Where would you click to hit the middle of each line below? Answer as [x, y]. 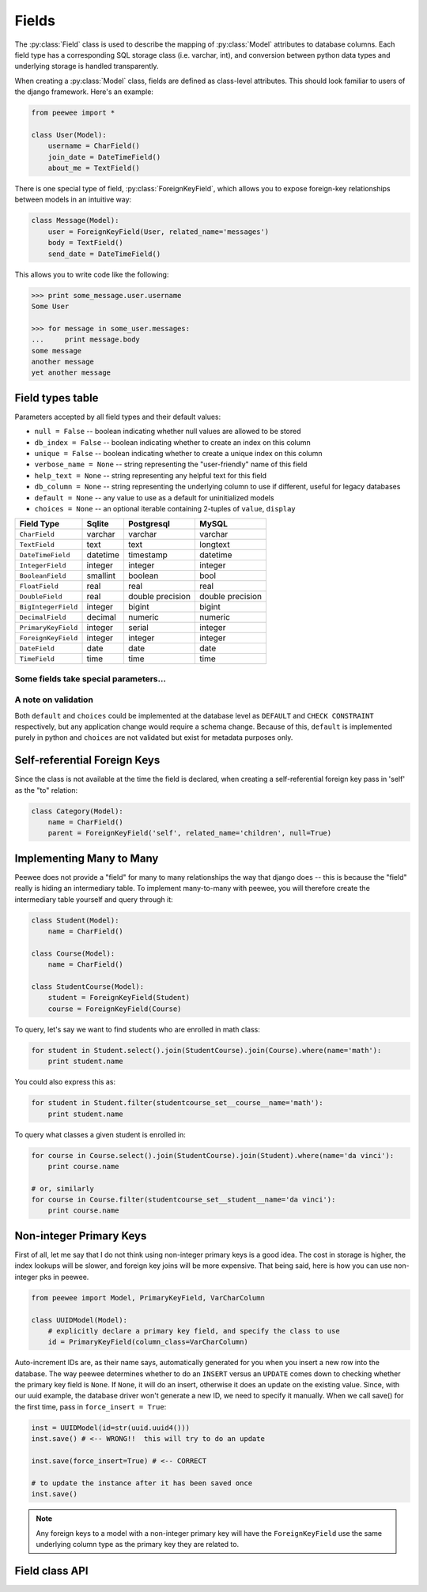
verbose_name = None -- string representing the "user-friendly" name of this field [171, 464]
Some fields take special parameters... [90, 678]
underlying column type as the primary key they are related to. [138, 1544]
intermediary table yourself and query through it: [94, 899]
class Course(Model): [73, 953]
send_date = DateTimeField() [104, 254]
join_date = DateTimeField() [104, 157]
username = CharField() [94, 146]
